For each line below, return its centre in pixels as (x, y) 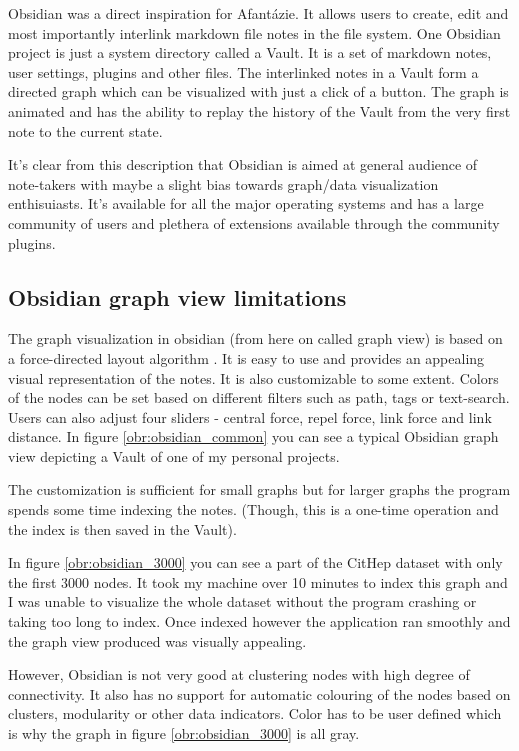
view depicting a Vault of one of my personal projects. (174, 455)
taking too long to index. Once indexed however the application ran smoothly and (259, 621)
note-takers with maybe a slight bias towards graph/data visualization (223, 183)
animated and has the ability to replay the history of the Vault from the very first (259, 110)
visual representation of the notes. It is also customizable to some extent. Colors (253, 377)
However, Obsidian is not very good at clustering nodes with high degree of (239, 674)
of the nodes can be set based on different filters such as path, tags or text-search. (259, 397)
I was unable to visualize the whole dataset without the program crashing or (242, 601)
